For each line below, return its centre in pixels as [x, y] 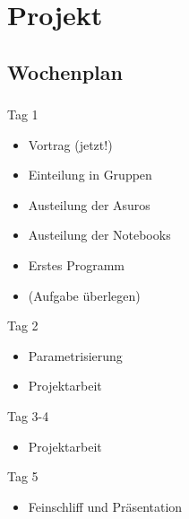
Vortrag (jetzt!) [70, 144]
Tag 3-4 [28, 416]
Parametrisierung [75, 355]
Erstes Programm [77, 265]
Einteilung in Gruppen [90, 175]
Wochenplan [65, 71]
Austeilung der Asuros [89, 204]
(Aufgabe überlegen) [84, 295]
